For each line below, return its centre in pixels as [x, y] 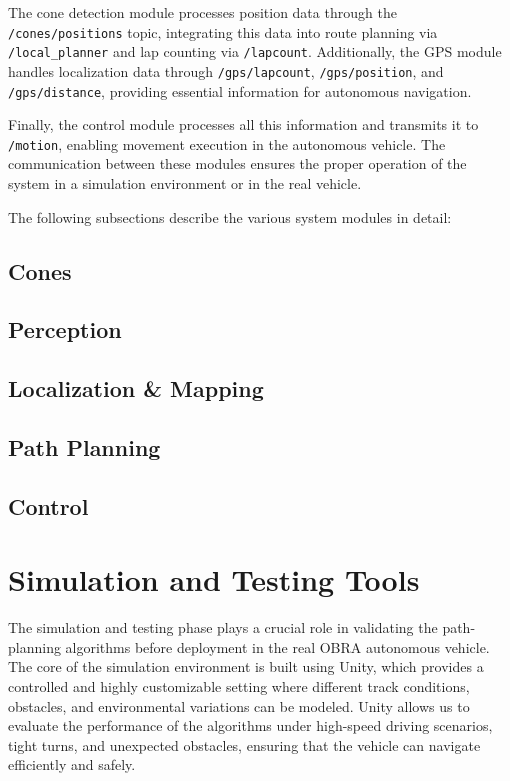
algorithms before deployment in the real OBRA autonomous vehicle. [277, 646]
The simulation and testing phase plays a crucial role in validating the [223, 627]
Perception [65, 329]
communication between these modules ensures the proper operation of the [237, 163]
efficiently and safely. [72, 764]
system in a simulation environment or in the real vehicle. [185, 183]
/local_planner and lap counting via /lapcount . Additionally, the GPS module [255, 51]
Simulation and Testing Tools [214, 579]
